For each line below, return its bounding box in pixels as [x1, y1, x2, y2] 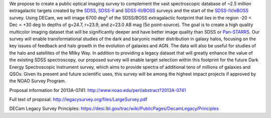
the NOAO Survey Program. [9, 78, 66, 84]
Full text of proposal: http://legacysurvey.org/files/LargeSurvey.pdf [9, 96, 148, 102]
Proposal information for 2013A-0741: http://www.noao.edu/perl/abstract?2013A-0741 [9, 87, 186, 93]
